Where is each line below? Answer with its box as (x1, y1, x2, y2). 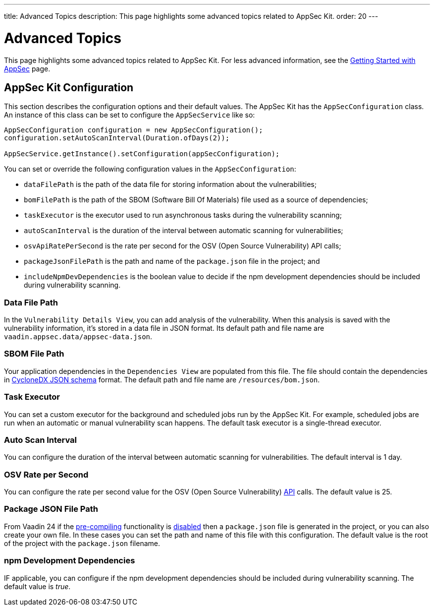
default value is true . (4, 582, 71, 591)
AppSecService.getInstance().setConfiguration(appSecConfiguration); (4, 150, 280, 158)
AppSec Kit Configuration (4, 81, 134, 94)
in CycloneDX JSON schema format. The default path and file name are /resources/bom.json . (4, 375, 320, 384)
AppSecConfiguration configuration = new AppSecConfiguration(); (4, 126, 263, 134)
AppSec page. (4, 64, 51, 73)
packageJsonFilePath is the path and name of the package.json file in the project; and (24, 257, 320, 266)
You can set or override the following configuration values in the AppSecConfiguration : (4, 165, 296, 174)
